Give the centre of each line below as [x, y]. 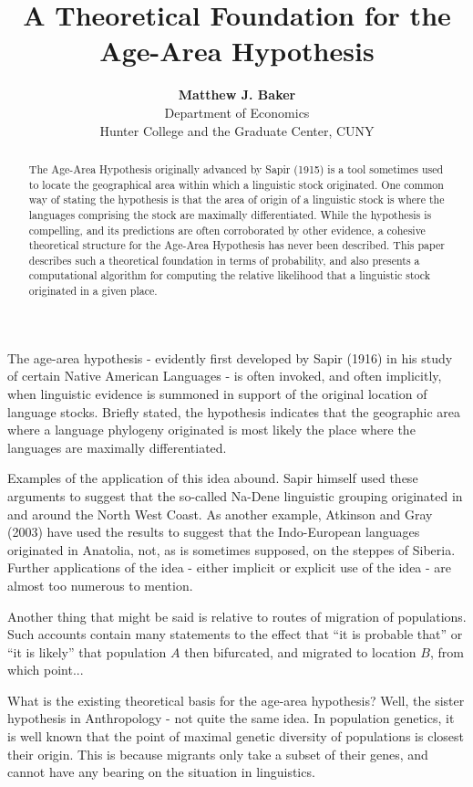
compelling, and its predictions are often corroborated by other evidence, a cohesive [227, 230]
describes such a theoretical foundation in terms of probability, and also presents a [224, 260]
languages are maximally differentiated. [117, 447]
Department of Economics [237, 112]
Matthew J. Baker [237, 94]
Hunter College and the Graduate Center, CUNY [237, 130]
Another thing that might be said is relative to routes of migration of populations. [237, 616]
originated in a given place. [93, 291]
